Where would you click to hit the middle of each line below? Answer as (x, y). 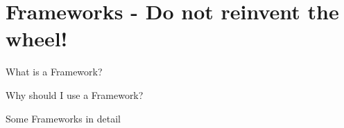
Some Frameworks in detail (63, 118)
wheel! (37, 38)
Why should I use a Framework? (75, 94)
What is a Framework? (54, 72)
